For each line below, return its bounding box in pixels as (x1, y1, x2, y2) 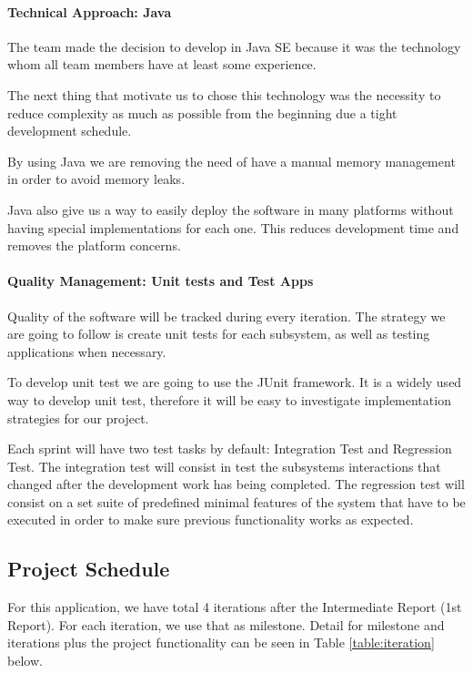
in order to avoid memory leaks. (7, 169, 186, 189)
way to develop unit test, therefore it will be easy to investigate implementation (7, 390, 451, 409)
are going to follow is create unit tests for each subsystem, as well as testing (7, 324, 430, 343)
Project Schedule (7, 555, 170, 583)
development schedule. (7, 121, 132, 140)
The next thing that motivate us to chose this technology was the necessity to (7, 85, 441, 104)
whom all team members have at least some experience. (7, 55, 317, 74)
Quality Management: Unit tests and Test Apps (7, 271, 314, 291)
